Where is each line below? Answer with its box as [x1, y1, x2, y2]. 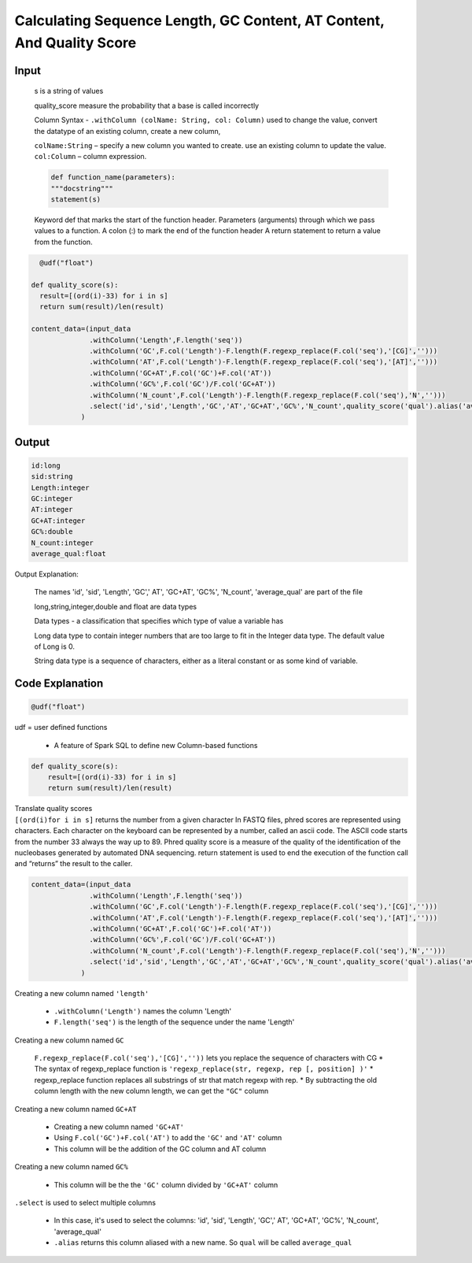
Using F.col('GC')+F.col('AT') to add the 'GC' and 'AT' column [53, 1133, 282, 1143]
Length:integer [31, 483, 90, 492]
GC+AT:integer [31, 516, 86, 525]
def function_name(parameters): [50, 173, 176, 182]
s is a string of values [34, 87, 104, 96]
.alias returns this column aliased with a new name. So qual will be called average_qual [53, 1238, 352, 1247]
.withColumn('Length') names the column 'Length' [53, 1006, 232, 1016]
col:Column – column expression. [34, 152, 147, 161]
